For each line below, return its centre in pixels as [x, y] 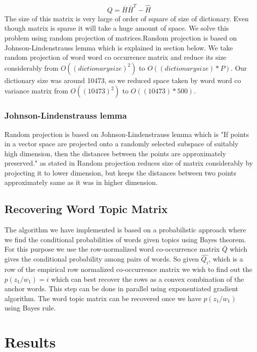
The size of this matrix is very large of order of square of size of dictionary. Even [127, 18]
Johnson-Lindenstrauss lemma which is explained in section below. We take [119, 47]
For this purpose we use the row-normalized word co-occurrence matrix [112, 249]
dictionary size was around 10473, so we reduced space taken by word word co [123, 80]
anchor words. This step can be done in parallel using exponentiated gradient [121, 288]
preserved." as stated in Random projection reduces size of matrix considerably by [129, 163]
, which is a [226, 259]
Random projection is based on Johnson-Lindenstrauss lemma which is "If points [127, 134]
